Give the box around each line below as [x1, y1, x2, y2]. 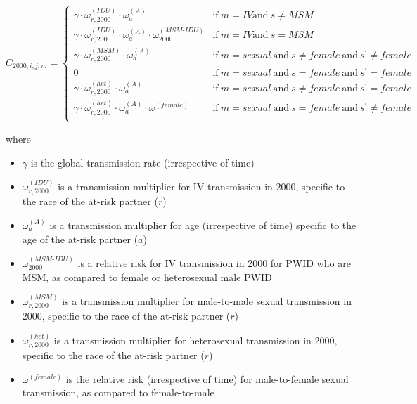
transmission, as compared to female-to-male [22, 385, 214, 400]
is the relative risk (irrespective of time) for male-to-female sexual [65, 371, 349, 386]
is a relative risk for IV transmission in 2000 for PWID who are [77, 255, 351, 270]
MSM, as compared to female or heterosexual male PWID [22, 269, 272, 284]
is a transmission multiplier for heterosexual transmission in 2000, [53, 332, 338, 347]
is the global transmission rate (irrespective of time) [30, 155, 255, 169]
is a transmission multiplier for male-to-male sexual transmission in [62, 293, 352, 308]
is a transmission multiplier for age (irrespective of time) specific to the [49, 217, 357, 232]
